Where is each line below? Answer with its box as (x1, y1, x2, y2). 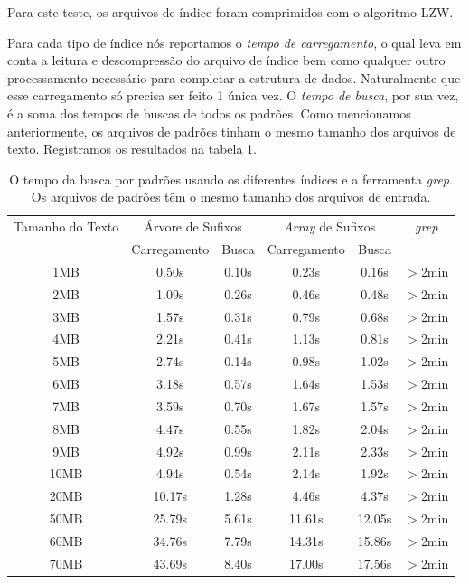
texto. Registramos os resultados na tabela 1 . (7, 139, 257, 158)
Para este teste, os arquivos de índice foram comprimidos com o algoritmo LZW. (7, 3, 454, 21)
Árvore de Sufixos (144, 217, 242, 236)
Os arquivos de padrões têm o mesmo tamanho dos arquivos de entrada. (31, 187, 431, 206)
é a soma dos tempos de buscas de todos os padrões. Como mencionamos (7, 103, 411, 122)
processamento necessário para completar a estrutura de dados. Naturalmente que (7, 68, 461, 87)
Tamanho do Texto (14, 217, 119, 236)
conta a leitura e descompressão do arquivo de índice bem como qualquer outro (7, 51, 446, 70)
